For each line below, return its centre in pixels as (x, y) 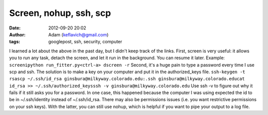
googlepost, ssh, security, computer (85, 42)
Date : (15, 28)
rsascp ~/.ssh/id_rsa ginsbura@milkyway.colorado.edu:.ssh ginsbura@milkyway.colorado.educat (127, 79)
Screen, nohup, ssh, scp (60, 13)
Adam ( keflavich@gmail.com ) (78, 34)
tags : (15, 42)
